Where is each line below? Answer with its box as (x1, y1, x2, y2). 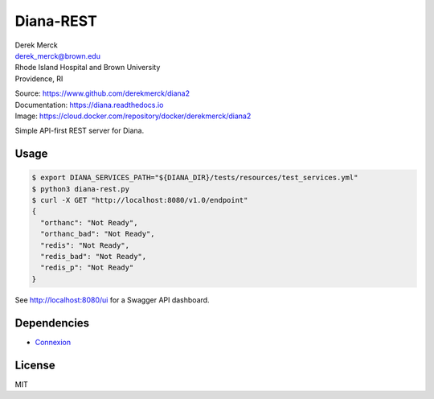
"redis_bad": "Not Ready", (40, 252, 147, 261)
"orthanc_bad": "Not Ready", (40, 229, 156, 239)
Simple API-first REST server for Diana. (14, 125, 145, 136)
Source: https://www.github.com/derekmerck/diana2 (14, 88, 190, 98)
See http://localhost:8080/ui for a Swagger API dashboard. (14, 294, 210, 305)
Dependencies (14, 316, 90, 330)
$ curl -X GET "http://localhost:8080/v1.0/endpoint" (31, 195, 248, 205)
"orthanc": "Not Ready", (40, 218, 138, 227)
